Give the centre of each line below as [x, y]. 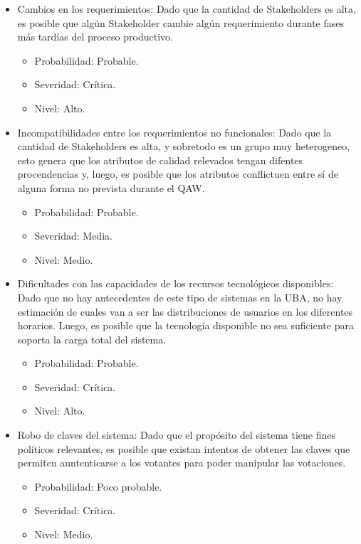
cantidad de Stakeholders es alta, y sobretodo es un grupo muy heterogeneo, [184, 146]
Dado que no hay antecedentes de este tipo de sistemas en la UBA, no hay [180, 297]
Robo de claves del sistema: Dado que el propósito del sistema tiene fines [176, 435]
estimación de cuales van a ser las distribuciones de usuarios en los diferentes [185, 311]
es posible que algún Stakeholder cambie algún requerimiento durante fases [180, 22]
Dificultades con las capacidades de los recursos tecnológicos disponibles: [176, 283]
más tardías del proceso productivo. [95, 37]
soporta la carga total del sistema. [92, 339]
